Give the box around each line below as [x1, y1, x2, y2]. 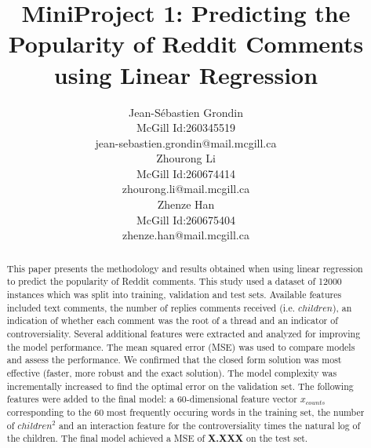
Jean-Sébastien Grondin [129, 104, 243, 120]
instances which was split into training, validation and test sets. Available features [6, 287, 342, 300]
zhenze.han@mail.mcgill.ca [122, 227, 249, 243]
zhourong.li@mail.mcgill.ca [122, 180, 250, 197]
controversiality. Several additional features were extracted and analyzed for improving [6, 326, 361, 340]
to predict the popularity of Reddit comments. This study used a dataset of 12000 [6, 275, 342, 288]
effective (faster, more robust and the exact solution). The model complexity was [6, 366, 337, 379]
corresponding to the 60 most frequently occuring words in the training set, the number [6, 405, 365, 418]
